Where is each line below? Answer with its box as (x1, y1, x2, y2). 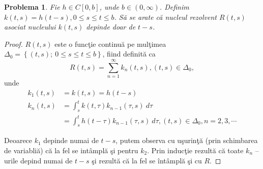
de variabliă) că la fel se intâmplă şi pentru (4, 145, 138, 155)
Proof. (4, 38, 23, 49)
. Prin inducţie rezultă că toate (147, 145, 244, 155)
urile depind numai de (4, 155, 73, 165)
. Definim (159, 2, 189, 12)
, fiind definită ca (102, 48, 156, 59)
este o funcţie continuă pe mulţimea (54, 38, 166, 49)
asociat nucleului (4, 21, 56, 32)
